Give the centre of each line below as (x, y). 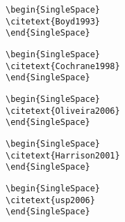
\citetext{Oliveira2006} (63, 111)
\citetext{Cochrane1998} (63, 66)
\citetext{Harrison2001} (63, 155)
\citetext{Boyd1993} (53, 21)
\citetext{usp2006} (50, 200)
